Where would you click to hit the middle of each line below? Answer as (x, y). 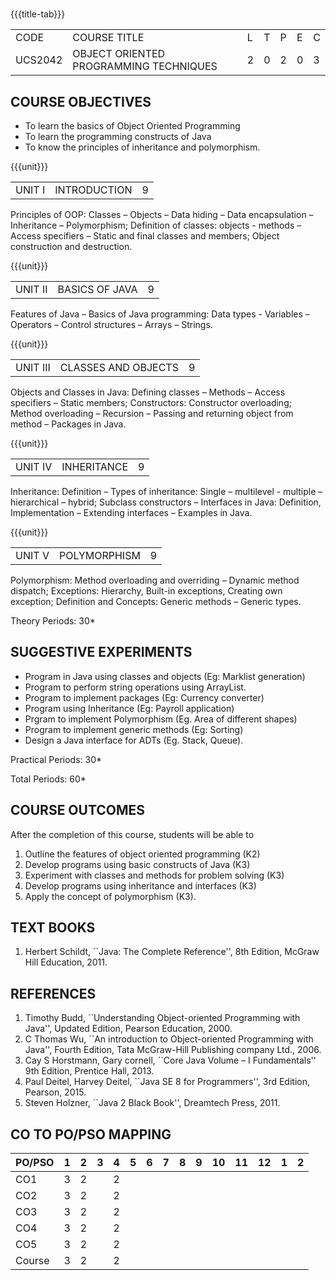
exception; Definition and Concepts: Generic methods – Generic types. (156, 601)
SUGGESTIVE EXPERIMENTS (101, 652)
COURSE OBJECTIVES (81, 101)
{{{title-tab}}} (38, 14)
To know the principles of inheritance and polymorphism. (142, 147)
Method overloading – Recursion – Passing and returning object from (152, 413)
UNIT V (32, 555)
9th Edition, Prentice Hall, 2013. (89, 1071)
